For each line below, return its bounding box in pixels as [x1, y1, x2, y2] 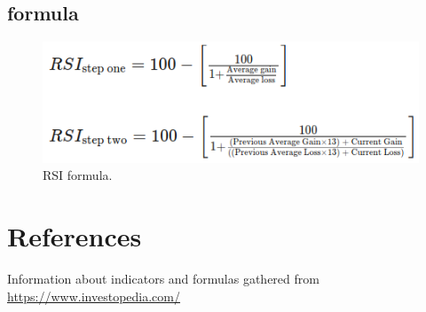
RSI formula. [43, 166, 113, 184]
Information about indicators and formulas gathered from [7, 269, 319, 288]
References [7, 218, 142, 254]
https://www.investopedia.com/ [7, 286, 180, 305]
